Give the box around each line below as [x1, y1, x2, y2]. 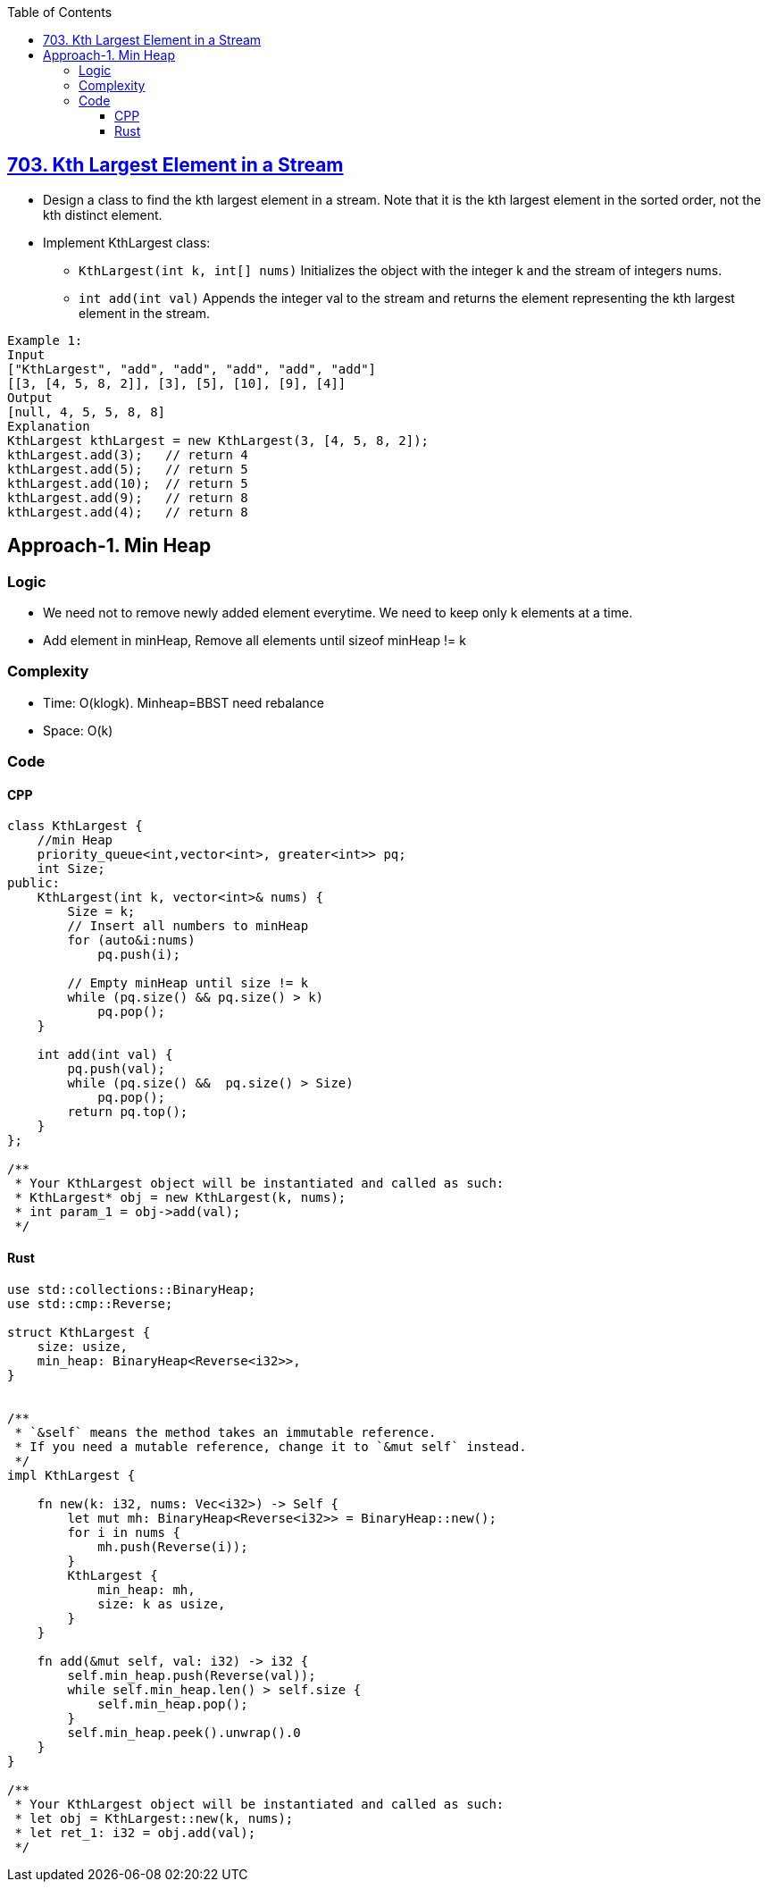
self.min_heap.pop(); [97, 1696, 248, 1711]
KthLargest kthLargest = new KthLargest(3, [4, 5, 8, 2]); [7, 432, 430, 448]
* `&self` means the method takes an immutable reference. [14, 1424, 437, 1440]
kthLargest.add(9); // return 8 [7, 490, 248, 505]
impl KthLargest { [7, 1467, 136, 1482]
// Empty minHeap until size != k [67, 976, 309, 991]
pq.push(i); [97, 947, 180, 962]
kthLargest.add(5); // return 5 [7, 461, 248, 476]
